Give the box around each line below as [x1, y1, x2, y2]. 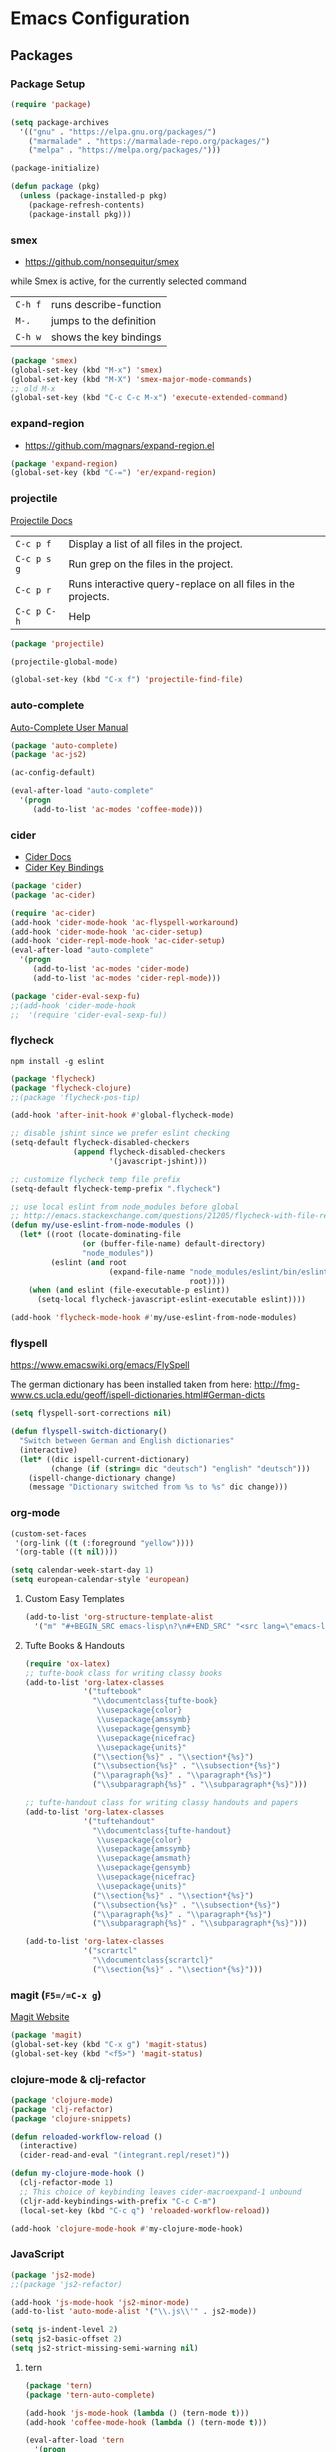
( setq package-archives [10, 117, 110, 127]
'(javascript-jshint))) [108, 1156, 208, 1166]
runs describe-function [50, 297, 162, 311]
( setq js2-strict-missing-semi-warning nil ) [10, 2343, 199, 2354]
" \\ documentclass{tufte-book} [92, 1696, 218, 1706]
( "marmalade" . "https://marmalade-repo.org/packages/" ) [28, 136, 271, 146]
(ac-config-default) [10, 768, 97, 778]
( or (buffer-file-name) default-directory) [81, 1239, 267, 1249]
